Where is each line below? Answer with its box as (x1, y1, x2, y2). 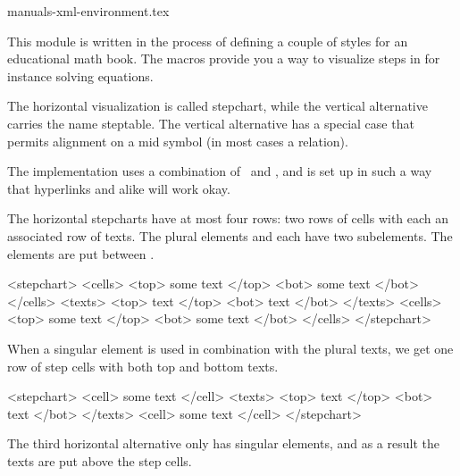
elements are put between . (7, 244, 155, 263)
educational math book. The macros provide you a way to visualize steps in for (7, 49, 440, 68)
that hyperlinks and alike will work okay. (7, 179, 230, 197)
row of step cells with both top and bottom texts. (7, 356, 279, 375)
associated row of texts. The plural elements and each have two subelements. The (7, 226, 453, 245)
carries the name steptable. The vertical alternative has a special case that (7, 113, 414, 132)
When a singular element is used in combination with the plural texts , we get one (7, 338, 454, 357)
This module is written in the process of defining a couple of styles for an (7, 31, 408, 50)
